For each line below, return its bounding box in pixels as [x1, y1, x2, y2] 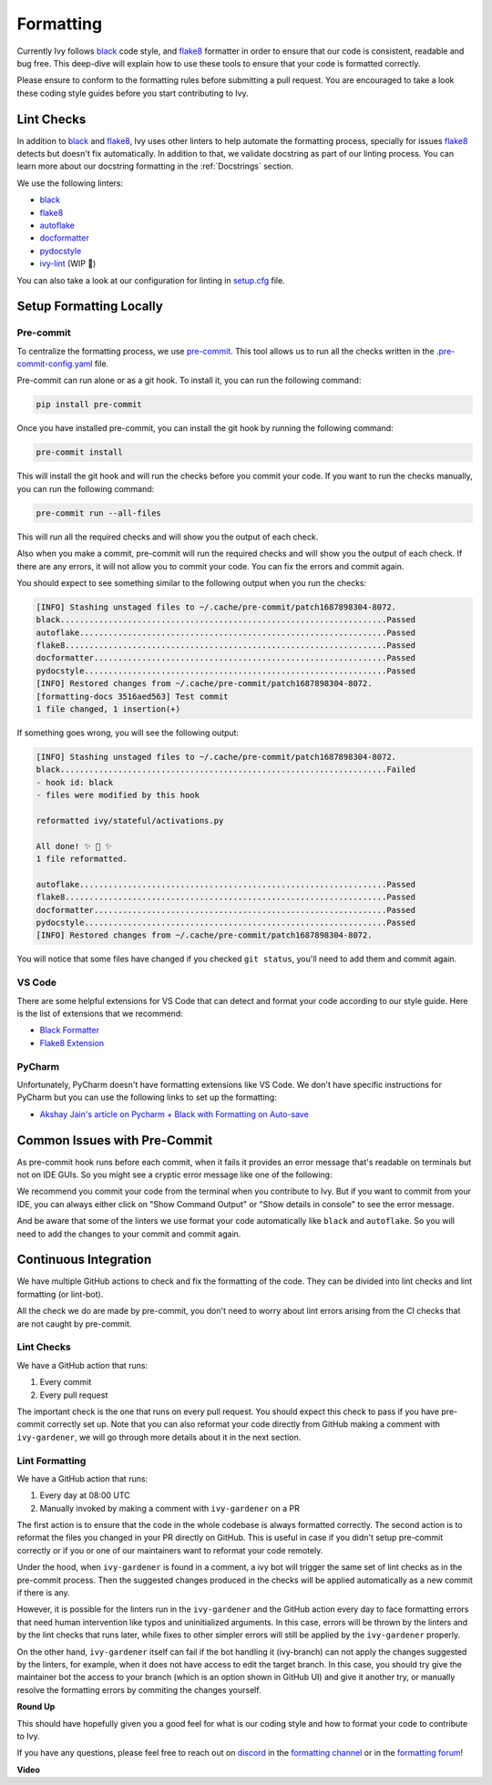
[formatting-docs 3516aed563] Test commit [36, 691, 229, 702]
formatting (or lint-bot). [16, 1288, 104, 1299]
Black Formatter [39, 1025, 100, 1036]
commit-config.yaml [16, 358, 93, 369]
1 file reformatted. [36, 854, 128, 865]
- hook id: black [36, 777, 114, 787]
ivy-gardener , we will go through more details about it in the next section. [16, 1431, 302, 1442]
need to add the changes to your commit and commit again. [16, 1228, 241, 1239]
